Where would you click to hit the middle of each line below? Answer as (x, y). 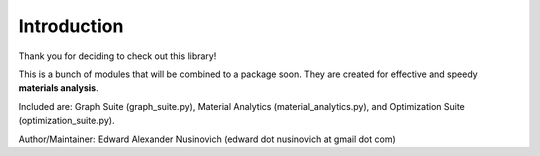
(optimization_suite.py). (66, 121)
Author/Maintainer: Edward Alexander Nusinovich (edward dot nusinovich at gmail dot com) (207, 139)
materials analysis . (58, 88)
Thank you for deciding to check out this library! (117, 56)
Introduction (71, 26)
